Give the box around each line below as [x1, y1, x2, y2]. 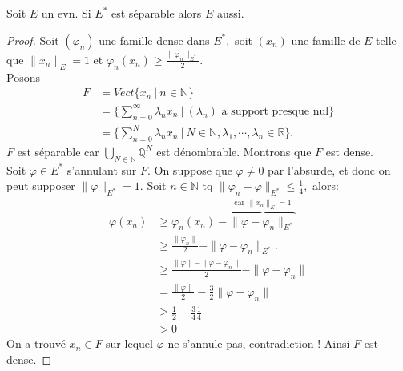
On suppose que [154, 161, 232, 178]
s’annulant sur [66, 161, 137, 178]
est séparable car [17, 143, 99, 159]
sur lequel [106, 335, 153, 352]
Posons [6, 68, 40, 85]
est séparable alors [111, 5, 202, 21]
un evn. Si [41, 5, 91, 21]
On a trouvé [6, 335, 66, 352]
